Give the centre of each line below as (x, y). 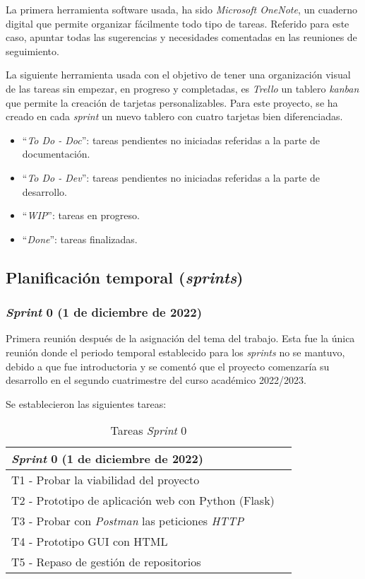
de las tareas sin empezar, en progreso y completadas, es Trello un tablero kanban (182, 88)
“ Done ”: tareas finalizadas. (80, 239)
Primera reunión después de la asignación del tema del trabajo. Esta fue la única (180, 338)
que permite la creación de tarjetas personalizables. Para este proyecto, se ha (172, 102)
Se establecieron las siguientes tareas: (86, 403)
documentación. (56, 154)
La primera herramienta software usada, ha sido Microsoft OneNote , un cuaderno (181, 9)
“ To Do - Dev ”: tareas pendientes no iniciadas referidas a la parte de (171, 177)
